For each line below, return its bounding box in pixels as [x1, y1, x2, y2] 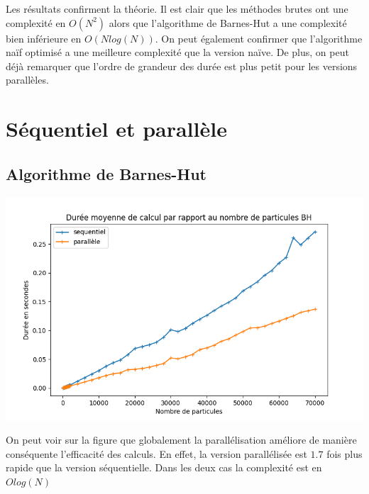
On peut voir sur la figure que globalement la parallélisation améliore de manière [6, 432, 357, 447]
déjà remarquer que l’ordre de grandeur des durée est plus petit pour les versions [6, 58, 358, 73]
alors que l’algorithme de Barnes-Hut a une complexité [109, 15, 347, 30]
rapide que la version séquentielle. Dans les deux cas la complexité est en [6, 460, 322, 475]
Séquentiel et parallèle [6, 114, 227, 143]
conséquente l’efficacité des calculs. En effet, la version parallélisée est [6, 446, 307, 461]
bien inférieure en [6, 30, 82, 45]
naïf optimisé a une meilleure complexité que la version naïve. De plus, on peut [6, 45, 349, 60]
